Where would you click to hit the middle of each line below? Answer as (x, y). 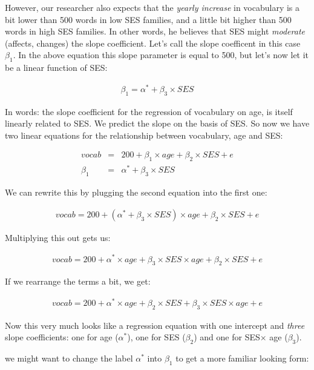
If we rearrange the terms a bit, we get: (78, 281)
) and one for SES (227, 337)
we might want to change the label (69, 358)
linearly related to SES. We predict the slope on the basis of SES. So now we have (157, 123)
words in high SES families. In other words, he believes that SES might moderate (155, 31)
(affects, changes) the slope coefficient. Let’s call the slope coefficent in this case (153, 43)
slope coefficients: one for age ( (62, 337)
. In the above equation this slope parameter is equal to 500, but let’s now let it (161, 55)
